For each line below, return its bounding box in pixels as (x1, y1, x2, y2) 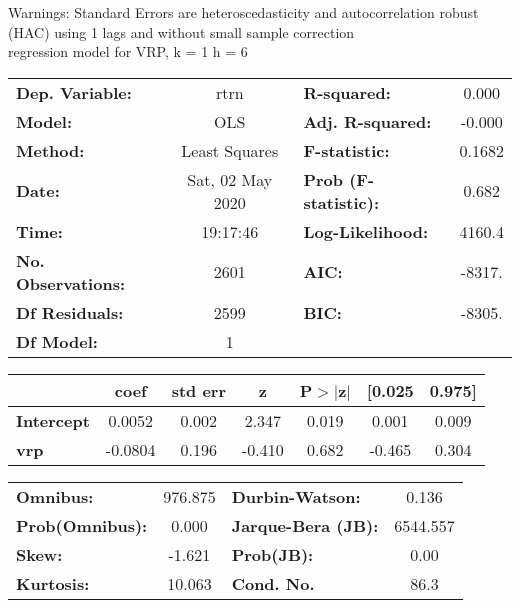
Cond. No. (231, 571, 315, 595)
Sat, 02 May (187, 167, 273, 191)
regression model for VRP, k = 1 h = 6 (8, 41, 248, 62)
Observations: (16, 271, 126, 295)
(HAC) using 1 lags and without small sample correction (8, 21, 355, 42)
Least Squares (181, 138, 279, 162)
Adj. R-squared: (303, 109, 432, 133)
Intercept (16, 408, 90, 432)
